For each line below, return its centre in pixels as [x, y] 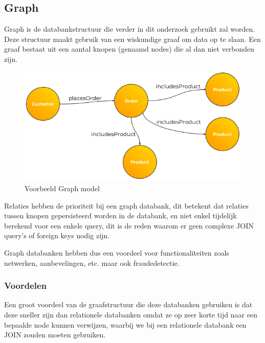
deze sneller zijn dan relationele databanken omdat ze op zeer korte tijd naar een [131, 314]
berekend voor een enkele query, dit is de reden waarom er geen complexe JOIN [129, 225]
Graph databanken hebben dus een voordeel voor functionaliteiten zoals [117, 253]
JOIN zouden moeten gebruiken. [55, 335]
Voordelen [26, 285]
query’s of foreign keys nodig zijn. [57, 235]
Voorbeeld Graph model [62, 188]
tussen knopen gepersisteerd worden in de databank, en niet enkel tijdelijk [120, 215]
